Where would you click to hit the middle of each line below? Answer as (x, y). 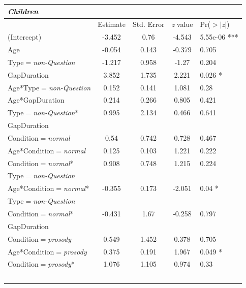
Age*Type (24, 87)
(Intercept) (25, 37)
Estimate (112, 24)
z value (182, 24)
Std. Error (148, 24)
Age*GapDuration (36, 100)
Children (23, 11)
